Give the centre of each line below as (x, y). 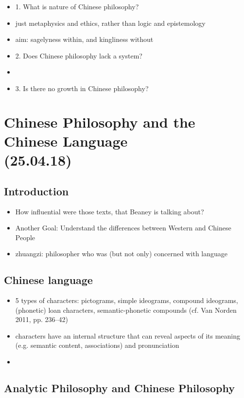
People (25, 237)
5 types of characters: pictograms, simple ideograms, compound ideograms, (127, 300)
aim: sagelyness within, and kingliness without (84, 39)
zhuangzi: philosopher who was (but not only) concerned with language (122, 254)
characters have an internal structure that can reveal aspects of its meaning (128, 335)
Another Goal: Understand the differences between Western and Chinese (123, 228)
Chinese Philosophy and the (100, 122)
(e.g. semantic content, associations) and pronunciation (97, 345)
